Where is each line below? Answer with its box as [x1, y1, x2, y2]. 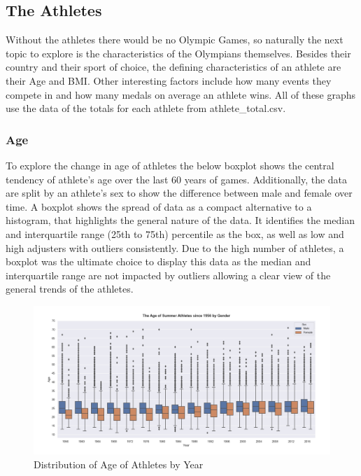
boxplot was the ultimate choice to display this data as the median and [6, 254, 311, 269]
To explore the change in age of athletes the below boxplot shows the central [6, 157, 334, 172]
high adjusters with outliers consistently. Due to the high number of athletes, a [6, 240, 344, 255]
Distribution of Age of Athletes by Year [34, 456, 204, 471]
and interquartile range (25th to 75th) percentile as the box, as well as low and [6, 226, 344, 241]
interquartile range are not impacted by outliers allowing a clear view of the [6, 267, 331, 282]
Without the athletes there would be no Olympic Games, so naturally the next [6, 32, 344, 47]
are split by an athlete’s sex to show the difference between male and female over [6, 185, 353, 200]
